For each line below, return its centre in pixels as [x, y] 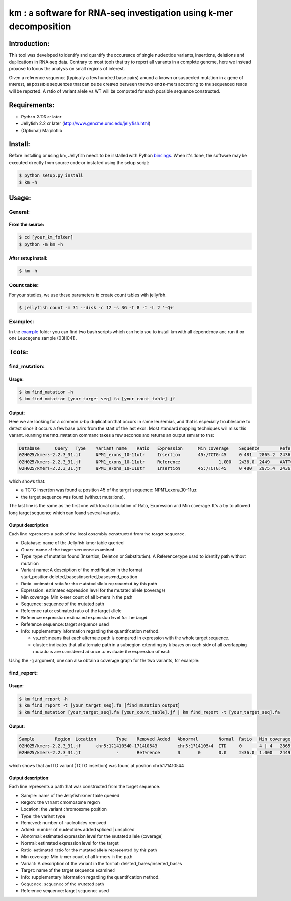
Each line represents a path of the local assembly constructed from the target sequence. [97, 534]
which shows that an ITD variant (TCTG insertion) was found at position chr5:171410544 [97, 765]
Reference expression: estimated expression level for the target [84, 617]
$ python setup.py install [51, 175]
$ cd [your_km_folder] [46, 237]
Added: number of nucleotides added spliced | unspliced [78, 830]
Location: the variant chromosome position [64, 809]
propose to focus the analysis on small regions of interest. [67, 68]
